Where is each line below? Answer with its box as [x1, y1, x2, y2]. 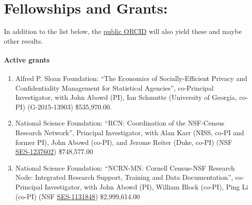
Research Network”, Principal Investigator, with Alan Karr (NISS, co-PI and [15, 127, 244, 138]
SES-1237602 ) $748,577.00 [15, 146, 93, 157]
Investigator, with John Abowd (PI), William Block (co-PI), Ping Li [44, 182, 248, 192]
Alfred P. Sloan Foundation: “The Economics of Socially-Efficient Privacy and [15, 73, 247, 83]
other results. [4, 35, 43, 46]
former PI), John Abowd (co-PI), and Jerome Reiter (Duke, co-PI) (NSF [15, 137, 233, 147]
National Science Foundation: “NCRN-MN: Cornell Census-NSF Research [15, 162, 235, 173]
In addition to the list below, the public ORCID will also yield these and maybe [4, 26, 242, 36]
